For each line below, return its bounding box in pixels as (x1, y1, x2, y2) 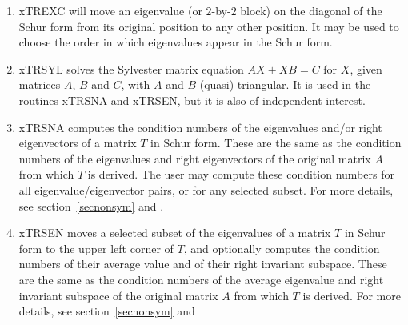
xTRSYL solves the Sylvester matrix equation (18, 60, 244, 77)
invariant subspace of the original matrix (18, 287, 218, 303)
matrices (18, 76, 61, 93)
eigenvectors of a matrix (18, 134, 137, 151)
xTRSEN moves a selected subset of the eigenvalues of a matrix (18, 224, 331, 241)
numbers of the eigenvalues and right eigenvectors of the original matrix (18, 150, 371, 167)
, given (350, 60, 382, 77)
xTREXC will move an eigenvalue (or (18, 2, 202, 18)
